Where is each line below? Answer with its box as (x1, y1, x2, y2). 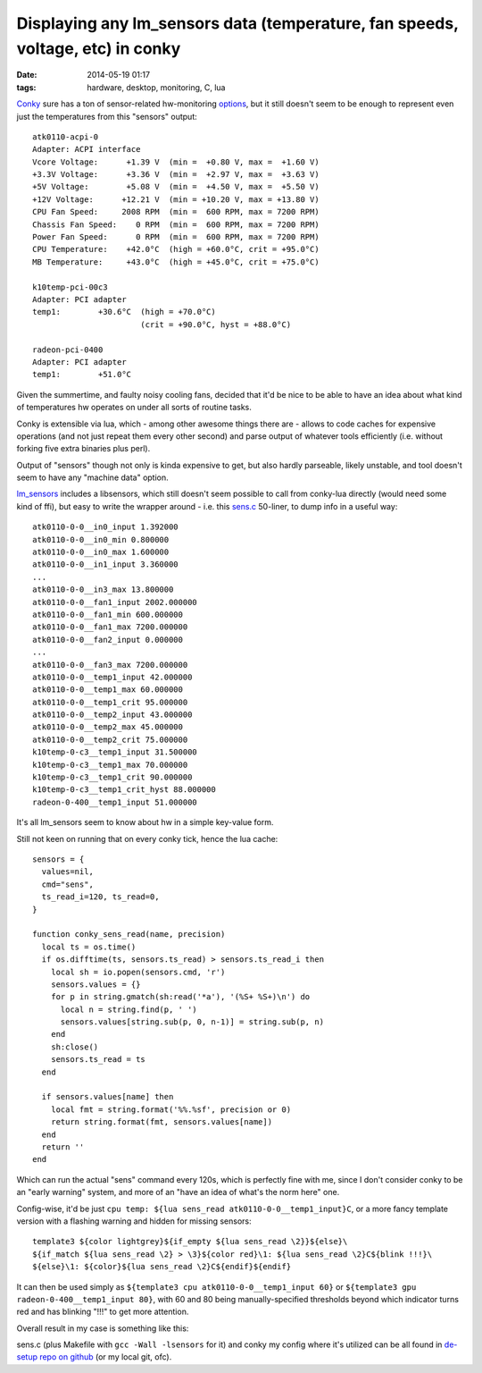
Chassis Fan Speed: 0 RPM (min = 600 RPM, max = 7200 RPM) (32, 219, 320, 230)
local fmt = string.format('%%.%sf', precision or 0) (50, 1104, 292, 1115)
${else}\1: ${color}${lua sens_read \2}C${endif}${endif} (32, 1261, 292, 1272)
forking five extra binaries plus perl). (16, 443, 151, 454)
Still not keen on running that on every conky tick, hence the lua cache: (16, 833, 278, 844)
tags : (16, 81, 37, 93)
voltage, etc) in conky (16, 38, 181, 58)
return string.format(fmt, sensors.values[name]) (50, 1117, 272, 1127)
